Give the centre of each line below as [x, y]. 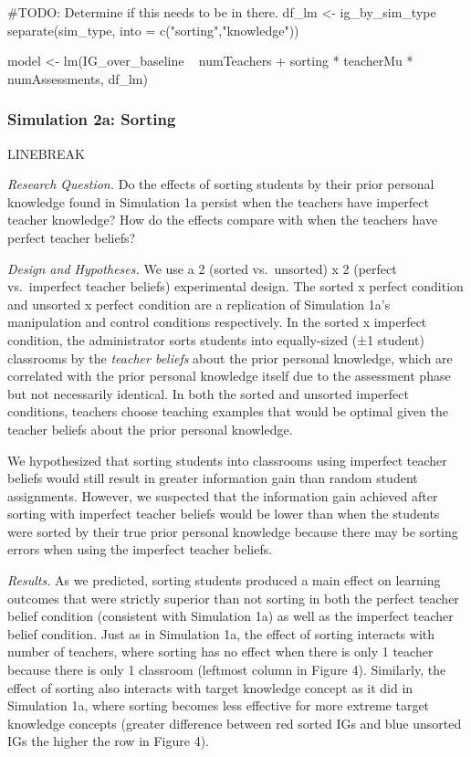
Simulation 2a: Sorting [92, 119]
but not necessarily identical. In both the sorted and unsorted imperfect [208, 393]
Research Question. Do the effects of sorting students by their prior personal [221, 184]
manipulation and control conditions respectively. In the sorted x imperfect [217, 322]
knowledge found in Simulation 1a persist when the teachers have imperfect [218, 201]
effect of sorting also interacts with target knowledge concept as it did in [210, 687]
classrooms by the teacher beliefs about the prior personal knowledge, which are [230, 357]
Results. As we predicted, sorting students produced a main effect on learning [224, 580]
